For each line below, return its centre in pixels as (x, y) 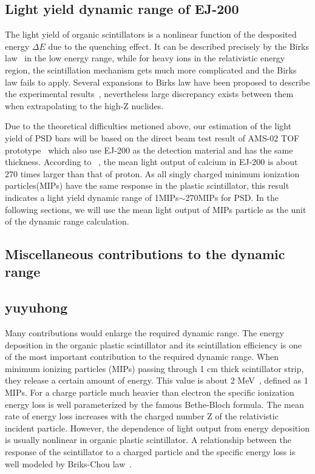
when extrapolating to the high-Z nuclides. (84, 105)
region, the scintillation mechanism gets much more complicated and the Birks (151, 69)
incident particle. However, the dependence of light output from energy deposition (157, 428)
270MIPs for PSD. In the (232, 197)
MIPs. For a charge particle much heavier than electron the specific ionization (150, 392)
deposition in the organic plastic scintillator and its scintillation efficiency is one (153, 344)
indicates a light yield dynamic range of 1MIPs (92, 197)
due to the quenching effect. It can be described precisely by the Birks (178, 46)
